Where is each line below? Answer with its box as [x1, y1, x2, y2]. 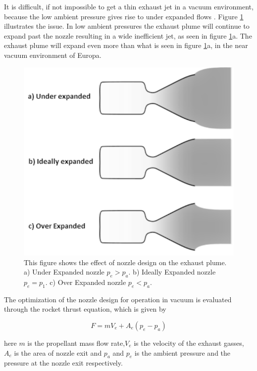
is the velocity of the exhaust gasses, [134, 338, 244, 348]
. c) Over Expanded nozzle [45, 277, 126, 287]
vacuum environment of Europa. [4, 49, 102, 60]
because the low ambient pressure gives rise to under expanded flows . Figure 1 [4, 11, 244, 21]
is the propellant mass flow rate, [27, 338, 125, 348]
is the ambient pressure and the [134, 347, 231, 358]
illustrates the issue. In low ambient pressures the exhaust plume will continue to [4, 21, 250, 31]
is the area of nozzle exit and [14, 347, 102, 358]
